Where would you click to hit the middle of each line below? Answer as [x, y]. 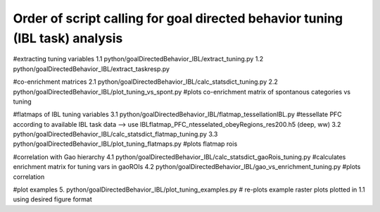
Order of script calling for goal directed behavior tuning [178, 18]
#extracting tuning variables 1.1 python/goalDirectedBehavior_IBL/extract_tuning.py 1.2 [138, 59]
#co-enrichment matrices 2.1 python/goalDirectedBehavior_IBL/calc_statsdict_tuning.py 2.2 [145, 82]
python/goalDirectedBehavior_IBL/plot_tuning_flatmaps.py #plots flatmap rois [125, 144]
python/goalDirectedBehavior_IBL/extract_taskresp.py [91, 69]
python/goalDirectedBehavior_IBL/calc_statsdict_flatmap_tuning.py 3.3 [115, 135]
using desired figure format [53, 199]
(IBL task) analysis [68, 38]
